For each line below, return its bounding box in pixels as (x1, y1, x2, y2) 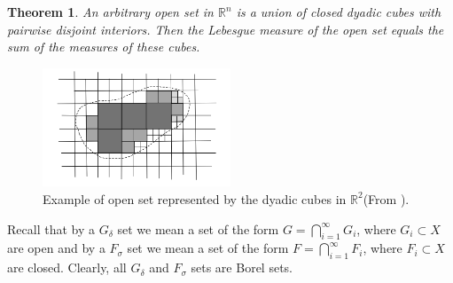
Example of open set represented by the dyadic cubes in (43, 189, 347, 208)
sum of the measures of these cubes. (7, 37, 200, 56)
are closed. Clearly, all (7, 258, 127, 277)
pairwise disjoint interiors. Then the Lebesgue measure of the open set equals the (7, 20, 444, 38)
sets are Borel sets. (191, 258, 293, 277)
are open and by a (7, 239, 105, 257)
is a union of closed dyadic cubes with (236, 3, 441, 20)
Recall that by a (7, 219, 95, 238)
